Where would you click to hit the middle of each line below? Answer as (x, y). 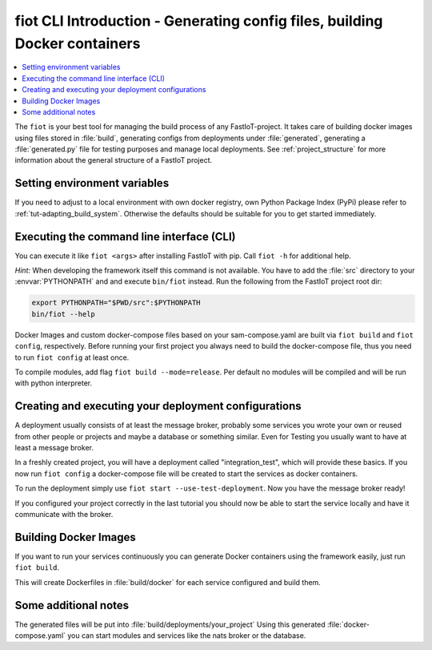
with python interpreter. (54, 383)
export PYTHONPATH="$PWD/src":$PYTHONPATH (116, 303)
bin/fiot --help (64, 314)
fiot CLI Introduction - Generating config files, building (199, 21)
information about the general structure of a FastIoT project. (114, 160)
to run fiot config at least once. (72, 357)
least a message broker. (54, 448)
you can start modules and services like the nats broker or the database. (186, 636)
